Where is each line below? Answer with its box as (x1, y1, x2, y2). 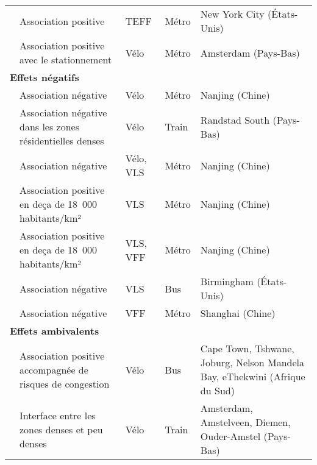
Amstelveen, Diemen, (200, 415, 291, 429)
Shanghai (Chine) (200, 306, 276, 320)
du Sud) (200, 383, 235, 397)
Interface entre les (20, 408, 96, 422)
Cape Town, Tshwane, (200, 341, 294, 355)
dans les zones (20, 119, 80, 133)
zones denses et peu (20, 422, 103, 436)
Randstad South (200, 112, 270, 127)
